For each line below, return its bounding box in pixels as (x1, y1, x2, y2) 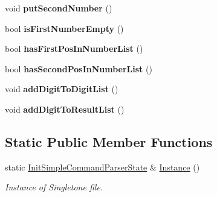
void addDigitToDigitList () (5, 83, 118, 95)
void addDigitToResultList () (5, 102, 125, 115)
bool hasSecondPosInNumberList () (5, 62, 152, 75)
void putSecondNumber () (5, 2, 112, 14)
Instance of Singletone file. (5, 181, 103, 193)
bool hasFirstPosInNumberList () (5, 42, 143, 55)
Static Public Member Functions (5, 132, 213, 151)
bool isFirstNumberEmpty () (5, 22, 124, 34)
